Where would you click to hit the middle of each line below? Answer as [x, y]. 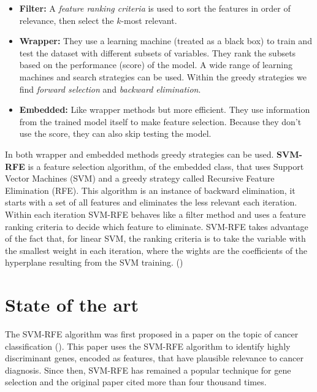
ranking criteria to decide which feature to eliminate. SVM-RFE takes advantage [157, 226]
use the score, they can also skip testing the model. [115, 133]
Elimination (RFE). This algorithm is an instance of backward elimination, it [150, 190]
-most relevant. [149, 20]
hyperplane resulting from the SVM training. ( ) [94, 262]
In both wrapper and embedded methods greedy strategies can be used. [139, 154]
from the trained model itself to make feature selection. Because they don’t [160, 121]
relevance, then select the [67, 20]
